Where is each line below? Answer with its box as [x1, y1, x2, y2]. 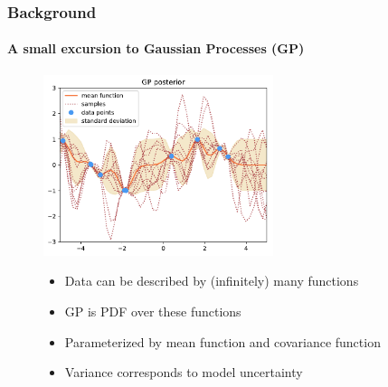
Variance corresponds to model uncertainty [64, 363, 303, 382]
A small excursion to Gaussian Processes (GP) [7, 39, 305, 58]
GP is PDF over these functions [64, 302, 241, 321]
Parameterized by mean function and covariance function [64, 332, 381, 351]
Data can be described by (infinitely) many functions [64, 271, 359, 290]
